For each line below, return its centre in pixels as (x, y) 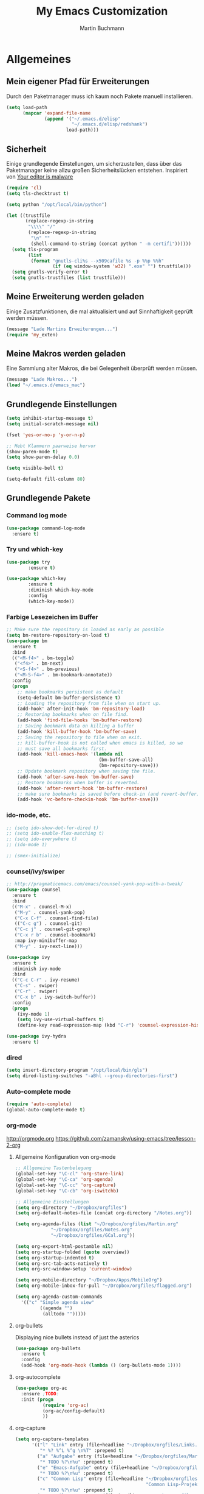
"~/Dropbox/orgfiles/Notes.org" (91, 1230)
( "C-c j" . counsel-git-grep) (53, 929)
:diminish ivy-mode (36, 969)
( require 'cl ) (24, 188)
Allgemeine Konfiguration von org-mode (65, 1157)
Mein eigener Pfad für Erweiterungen (78, 81)
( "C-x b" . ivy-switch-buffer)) (55, 997)
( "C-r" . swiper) (36, 991)
